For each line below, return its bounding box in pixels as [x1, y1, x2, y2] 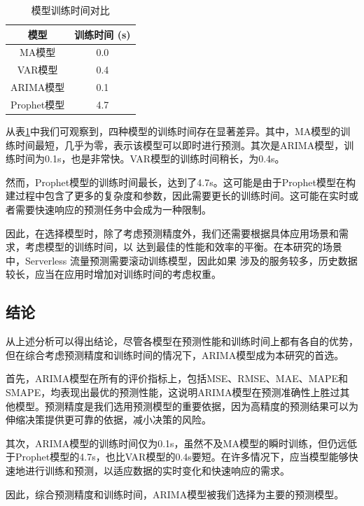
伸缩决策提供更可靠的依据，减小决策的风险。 [6, 412, 211, 427]
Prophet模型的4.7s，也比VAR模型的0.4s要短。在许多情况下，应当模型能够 [15, 449, 349, 464]
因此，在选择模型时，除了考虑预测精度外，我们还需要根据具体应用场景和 [6, 225, 339, 240]
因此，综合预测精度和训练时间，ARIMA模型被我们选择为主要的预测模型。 [6, 486, 344, 501]
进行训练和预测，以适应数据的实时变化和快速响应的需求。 [24, 463, 290, 477]
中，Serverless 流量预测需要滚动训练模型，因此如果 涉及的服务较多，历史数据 [6, 253, 358, 267]
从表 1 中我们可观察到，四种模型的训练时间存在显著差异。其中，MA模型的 [6, 124, 341, 139]
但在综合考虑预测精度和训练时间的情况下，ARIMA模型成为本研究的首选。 [6, 347, 344, 362]
